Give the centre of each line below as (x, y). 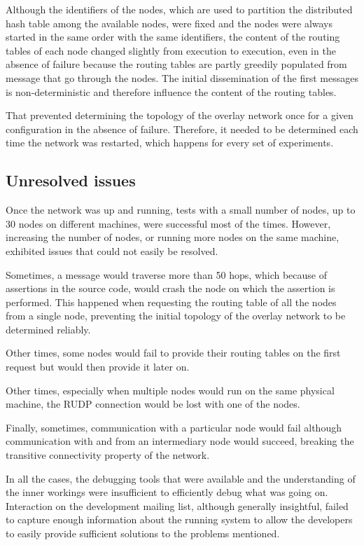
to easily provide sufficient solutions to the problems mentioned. (143, 533)
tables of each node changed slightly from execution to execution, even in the (171, 50)
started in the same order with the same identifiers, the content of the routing (173, 37)
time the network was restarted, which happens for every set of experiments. (170, 143)
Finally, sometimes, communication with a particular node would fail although (174, 427)
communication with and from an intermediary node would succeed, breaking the (180, 441)
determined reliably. (48, 329)
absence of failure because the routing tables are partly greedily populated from (176, 64)
